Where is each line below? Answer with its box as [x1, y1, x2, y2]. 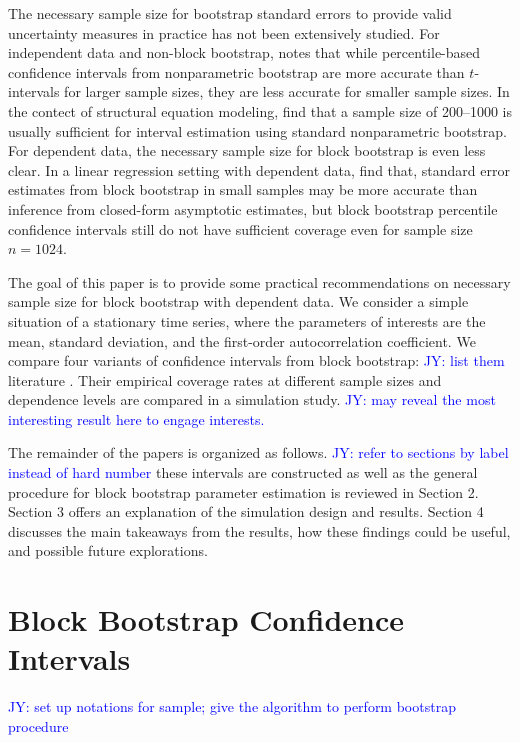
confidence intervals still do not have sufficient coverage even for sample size [8, 218, 473, 239]
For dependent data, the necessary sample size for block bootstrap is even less [8, 140, 486, 161]
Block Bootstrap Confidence [8, 599, 405, 640]
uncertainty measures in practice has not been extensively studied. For [8, 22, 440, 43]
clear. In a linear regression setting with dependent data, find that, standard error [8, 159, 510, 180]
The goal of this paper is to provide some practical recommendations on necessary [8, 271, 511, 292]
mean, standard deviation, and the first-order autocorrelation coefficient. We [8, 330, 476, 351]
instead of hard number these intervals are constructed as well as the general [8, 462, 478, 483]
